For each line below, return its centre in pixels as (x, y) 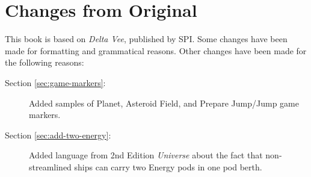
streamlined (50, 166)
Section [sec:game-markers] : (55, 82)
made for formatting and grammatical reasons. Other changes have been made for (156, 50)
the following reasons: (45, 62)
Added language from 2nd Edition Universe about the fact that (146, 155)
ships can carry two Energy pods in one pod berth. (168, 166)
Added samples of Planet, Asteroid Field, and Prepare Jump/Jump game (164, 103)
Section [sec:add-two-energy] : (58, 135)
